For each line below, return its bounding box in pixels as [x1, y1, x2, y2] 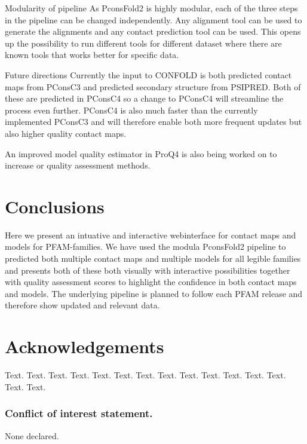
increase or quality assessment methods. [5, 159, 151, 172]
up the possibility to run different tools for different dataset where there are [5, 36, 282, 49]
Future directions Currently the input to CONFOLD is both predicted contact [5, 68, 292, 81]
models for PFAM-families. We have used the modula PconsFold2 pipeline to [5, 240, 286, 253]
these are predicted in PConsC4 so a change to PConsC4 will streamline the [5, 92, 284, 105]
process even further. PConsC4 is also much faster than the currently [5, 103, 258, 116]
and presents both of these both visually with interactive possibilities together [5, 264, 290, 276]
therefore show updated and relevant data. [5, 299, 160, 311]
